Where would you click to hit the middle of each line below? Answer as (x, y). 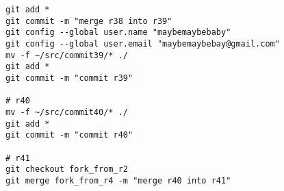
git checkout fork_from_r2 (67, 169)
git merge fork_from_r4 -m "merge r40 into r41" (118, 180)
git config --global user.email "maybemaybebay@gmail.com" (143, 43)
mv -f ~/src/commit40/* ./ (67, 112)
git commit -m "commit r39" (69, 78)
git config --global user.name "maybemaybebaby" (118, 33)
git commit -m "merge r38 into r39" (89, 21)
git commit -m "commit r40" (69, 135)
